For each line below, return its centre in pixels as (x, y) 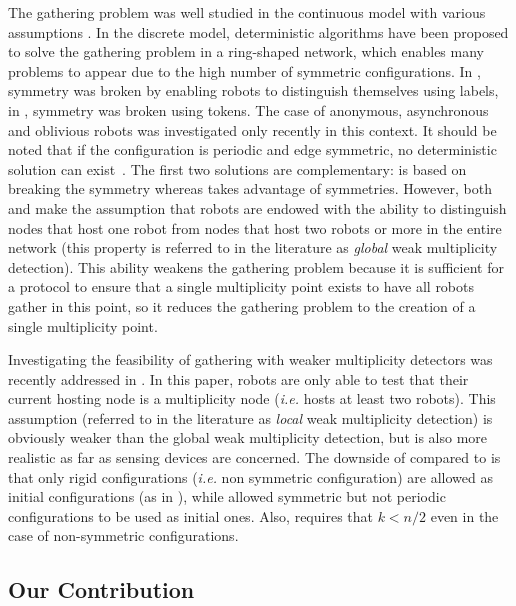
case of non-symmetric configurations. (123, 535)
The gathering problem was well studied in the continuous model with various (247, 12)
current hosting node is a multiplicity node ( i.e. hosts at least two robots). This (252, 398)
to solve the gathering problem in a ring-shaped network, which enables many (246, 51)
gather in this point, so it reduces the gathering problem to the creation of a (242, 305)
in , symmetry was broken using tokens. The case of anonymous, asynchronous (248, 109)
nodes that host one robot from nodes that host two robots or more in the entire (255, 227)
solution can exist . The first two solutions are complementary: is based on (237, 168)
